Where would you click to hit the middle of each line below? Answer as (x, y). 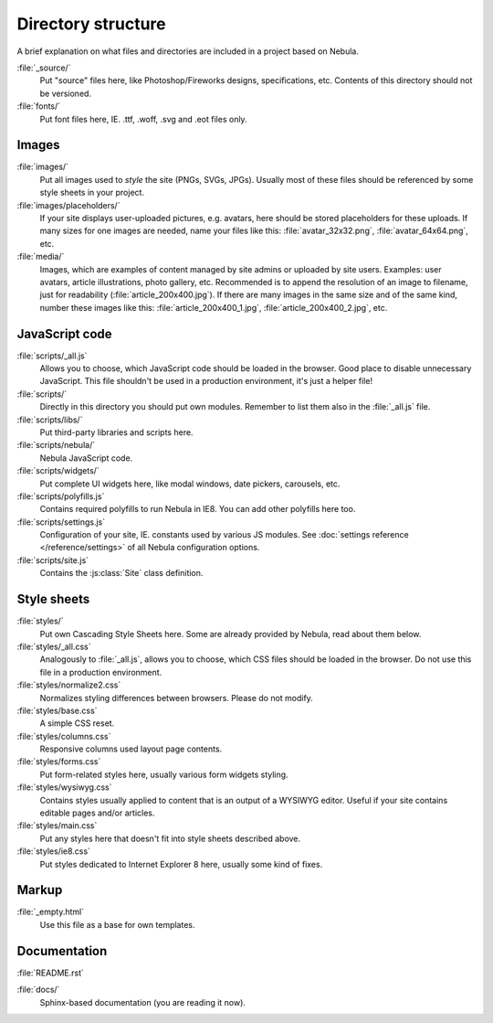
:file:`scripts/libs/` (50, 420)
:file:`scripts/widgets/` (58, 471)
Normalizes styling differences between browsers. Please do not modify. (177, 698)
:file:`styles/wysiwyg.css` (64, 787)
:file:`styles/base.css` (57, 710)
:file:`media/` (41, 257)
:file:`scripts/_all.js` (52, 356)
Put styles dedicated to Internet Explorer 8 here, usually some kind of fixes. (181, 864)
